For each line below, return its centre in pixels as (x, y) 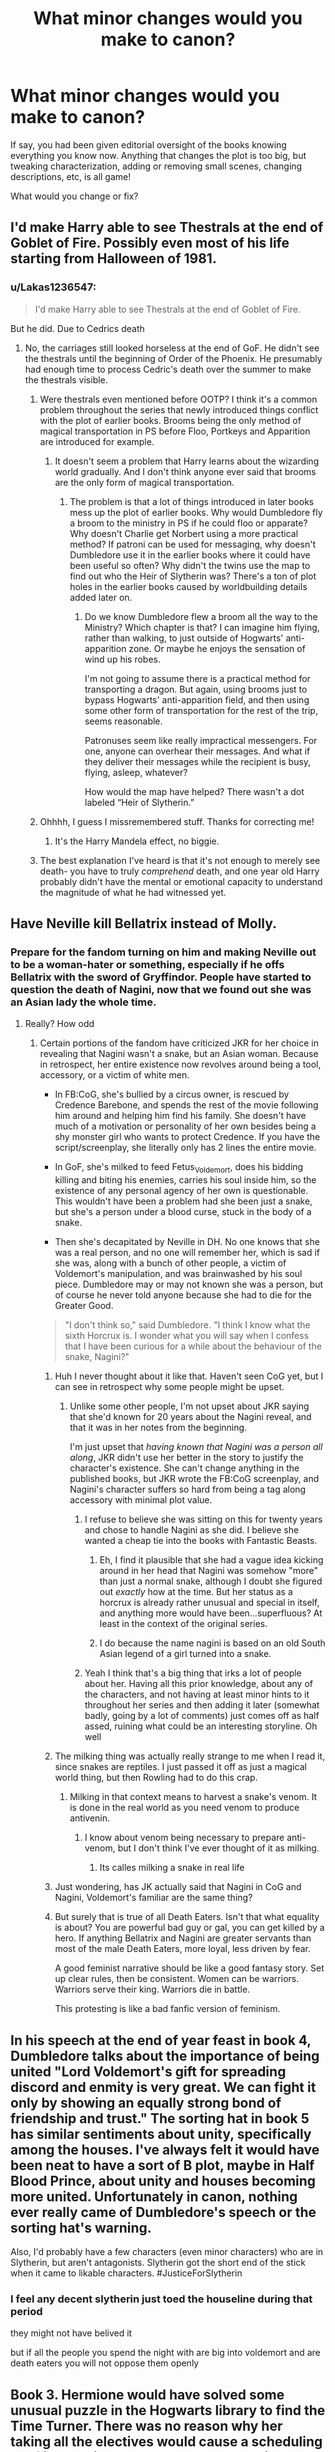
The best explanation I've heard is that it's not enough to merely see (180, 860)
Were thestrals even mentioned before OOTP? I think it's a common (178, 399)
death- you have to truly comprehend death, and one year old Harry (179, 871)
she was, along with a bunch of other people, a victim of (170, 1263)
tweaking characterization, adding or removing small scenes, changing (156, 166)
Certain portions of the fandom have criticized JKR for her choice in (179, 1043)
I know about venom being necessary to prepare (184, 1838)
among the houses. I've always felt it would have (165, 2149)
